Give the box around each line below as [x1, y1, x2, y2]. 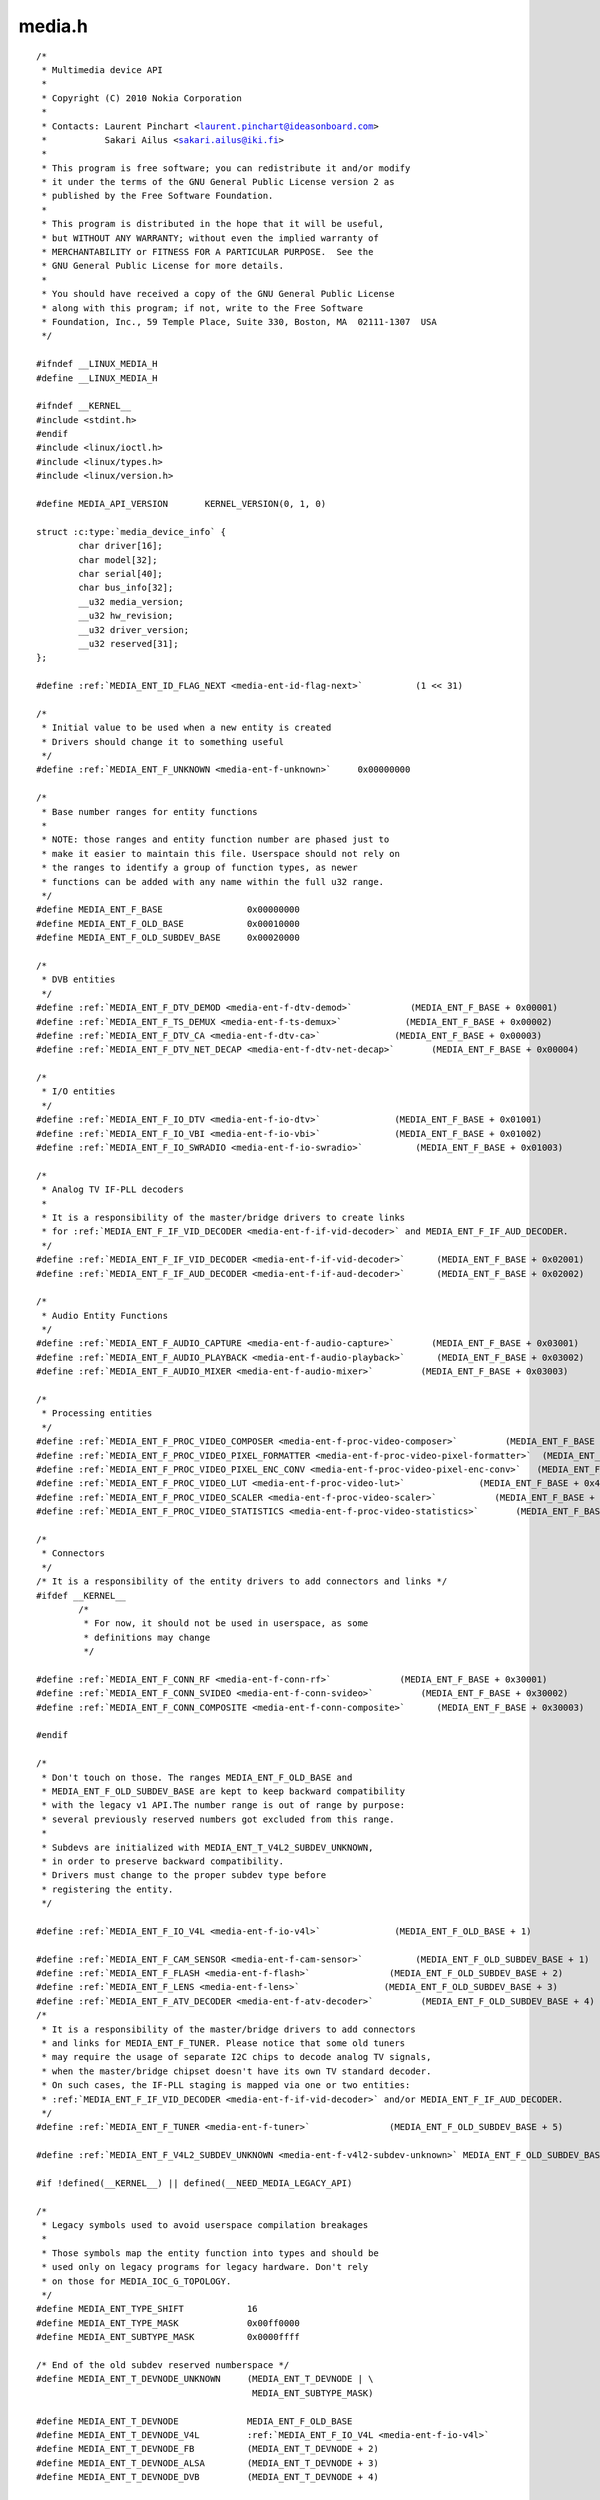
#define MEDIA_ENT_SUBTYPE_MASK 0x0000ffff [36, 2331, 300, 2343]
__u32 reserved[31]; [78, 638, 179, 649]
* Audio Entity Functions [41, 1310, 169, 1321]
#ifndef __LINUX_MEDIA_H [36, 358, 158, 370]
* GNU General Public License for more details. [41, 260, 285, 272]
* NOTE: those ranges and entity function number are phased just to [41, 834, 390, 845]
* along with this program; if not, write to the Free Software [41, 302, 364, 314]
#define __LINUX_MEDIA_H [36, 372, 158, 384]
